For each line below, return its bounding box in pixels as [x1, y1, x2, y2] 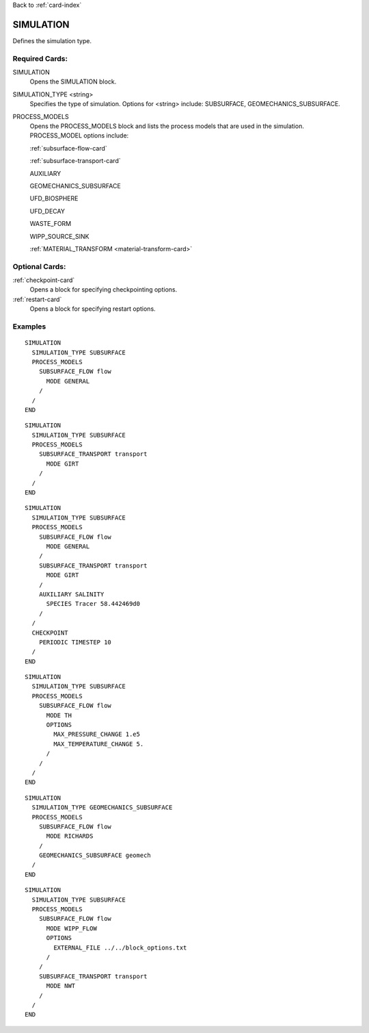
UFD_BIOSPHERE [29, 194, 79, 203]
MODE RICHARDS [46, 832, 94, 840]
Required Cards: [12, 53, 68, 63]
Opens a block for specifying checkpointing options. [29, 285, 178, 294]
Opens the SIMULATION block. [29, 77, 117, 86]
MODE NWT [46, 982, 76, 990]
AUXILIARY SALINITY [38, 590, 105, 598]
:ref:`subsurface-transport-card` [29, 157, 121, 165]
